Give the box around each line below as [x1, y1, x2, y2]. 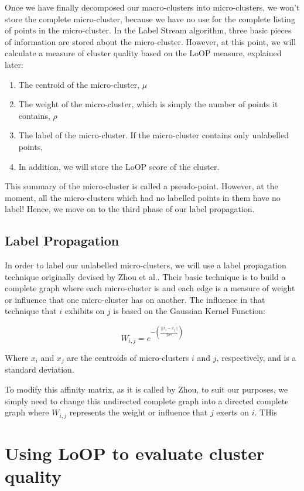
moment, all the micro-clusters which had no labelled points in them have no [5, 191, 281, 203]
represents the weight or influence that [69, 406, 208, 418]
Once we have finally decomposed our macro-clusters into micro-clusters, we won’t [5, 1, 300, 13]
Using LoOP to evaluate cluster [5, 441, 265, 465]
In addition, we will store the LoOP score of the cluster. [18, 160, 220, 172]
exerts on [216, 406, 250, 418]
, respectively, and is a [216, 352, 296, 364]
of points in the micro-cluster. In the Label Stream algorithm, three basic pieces [5, 24, 292, 36]
